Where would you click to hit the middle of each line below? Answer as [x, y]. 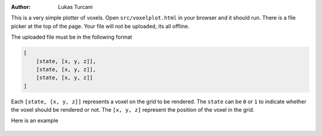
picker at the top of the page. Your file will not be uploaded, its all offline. [100, 26]
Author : [21, 7]
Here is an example [35, 121]
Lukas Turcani [75, 7]
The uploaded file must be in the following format [72, 37]
